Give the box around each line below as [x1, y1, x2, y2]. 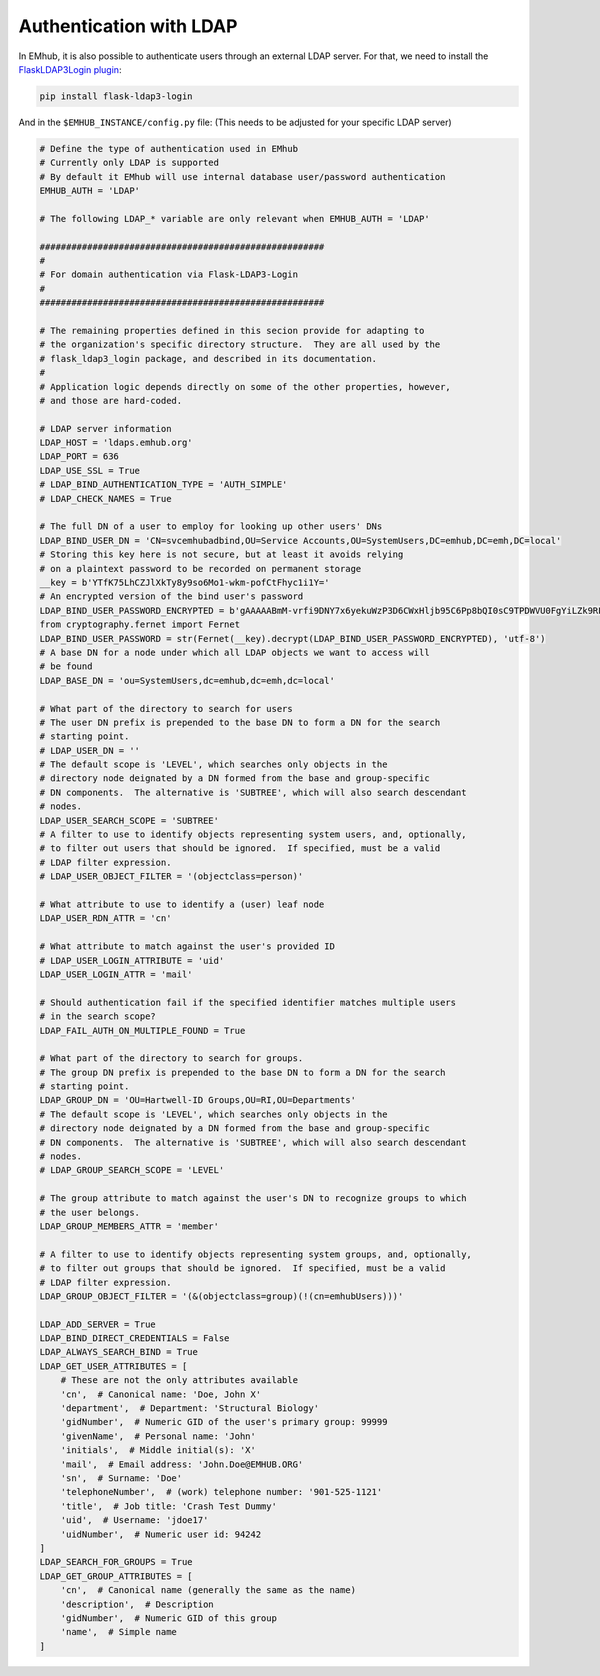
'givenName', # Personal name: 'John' [60, 1430, 257, 1442]
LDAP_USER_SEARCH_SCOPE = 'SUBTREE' [39, 815, 220, 826]
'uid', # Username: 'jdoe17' [60, 1515, 209, 1526]
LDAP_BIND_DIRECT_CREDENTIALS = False [39, 1333, 230, 1344]
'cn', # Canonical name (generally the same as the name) [60, 1585, 357, 1596]
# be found [39, 661, 93, 672]
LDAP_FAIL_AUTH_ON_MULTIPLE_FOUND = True [39, 1025, 246, 1036]
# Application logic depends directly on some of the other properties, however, [39, 381, 452, 392]
